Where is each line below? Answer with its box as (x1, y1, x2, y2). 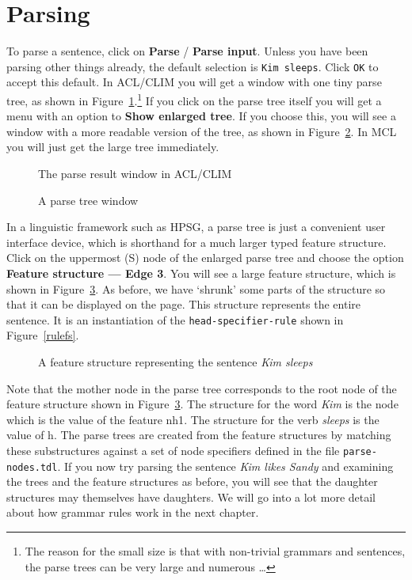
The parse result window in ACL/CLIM (38, 165, 232, 181)
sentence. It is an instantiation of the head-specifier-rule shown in (6, 311, 344, 328)
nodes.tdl (6, 461, 58, 473)
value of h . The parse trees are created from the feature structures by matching (6, 426, 391, 443)
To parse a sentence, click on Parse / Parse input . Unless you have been (6, 43, 368, 59)
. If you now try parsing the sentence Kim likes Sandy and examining (57, 457, 394, 474)
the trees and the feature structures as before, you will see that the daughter (6, 473, 378, 490)
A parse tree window (38, 191, 139, 208)
